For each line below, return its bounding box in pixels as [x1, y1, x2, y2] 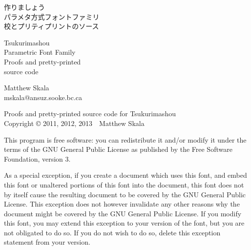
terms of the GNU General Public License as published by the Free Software [4, 144, 232, 154]
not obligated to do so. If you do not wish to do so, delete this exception [4, 227, 221, 237]
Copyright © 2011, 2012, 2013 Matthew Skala [4, 118, 145, 128]
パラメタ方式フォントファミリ [4, 11, 100, 21]
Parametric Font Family [4, 47, 76, 57]
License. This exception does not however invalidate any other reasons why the [4, 199, 240, 209]
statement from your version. [4, 237, 90, 247]
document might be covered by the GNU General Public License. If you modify [4, 208, 242, 218]
